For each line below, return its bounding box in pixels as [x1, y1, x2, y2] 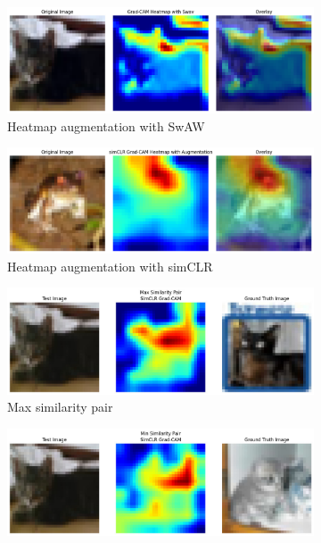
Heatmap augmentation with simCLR [7, 256, 213, 275]
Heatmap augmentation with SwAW [7, 116, 205, 135]
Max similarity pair [7, 397, 113, 416]
